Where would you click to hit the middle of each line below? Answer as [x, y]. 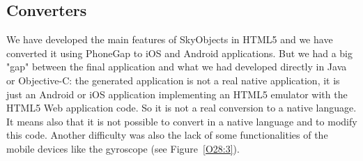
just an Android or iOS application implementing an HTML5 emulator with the [177, 94]
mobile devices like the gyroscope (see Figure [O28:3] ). [123, 148]
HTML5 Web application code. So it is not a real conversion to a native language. [181, 108]
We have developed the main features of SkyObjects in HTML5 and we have [170, 39]
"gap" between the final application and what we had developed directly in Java [177, 67]
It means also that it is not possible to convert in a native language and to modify [182, 121]
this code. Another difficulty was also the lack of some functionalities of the [167, 135]
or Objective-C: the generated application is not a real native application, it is [173, 80]
